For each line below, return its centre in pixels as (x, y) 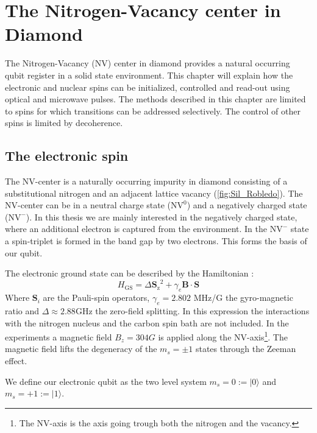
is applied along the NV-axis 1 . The (223, 336)
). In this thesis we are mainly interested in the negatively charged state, (162, 216)
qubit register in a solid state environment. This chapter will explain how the (149, 75)
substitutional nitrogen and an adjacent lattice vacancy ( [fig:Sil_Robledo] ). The (154, 193)
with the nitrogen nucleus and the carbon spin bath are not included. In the (147, 322)
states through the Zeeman (246, 349)
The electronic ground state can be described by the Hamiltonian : (130, 273)
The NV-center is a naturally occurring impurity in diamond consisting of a (146, 181)
